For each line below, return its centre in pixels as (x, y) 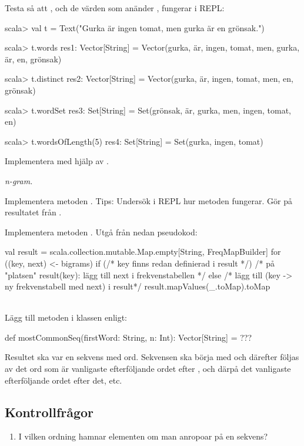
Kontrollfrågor (49, 412)
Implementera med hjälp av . (57, 161)
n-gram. (19, 180)
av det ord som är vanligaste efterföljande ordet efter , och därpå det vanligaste (148, 369)
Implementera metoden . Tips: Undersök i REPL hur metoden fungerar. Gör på (148, 200)
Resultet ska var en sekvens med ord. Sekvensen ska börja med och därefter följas (152, 357)
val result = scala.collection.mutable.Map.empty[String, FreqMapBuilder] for (143, 252)
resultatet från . (33, 212)
